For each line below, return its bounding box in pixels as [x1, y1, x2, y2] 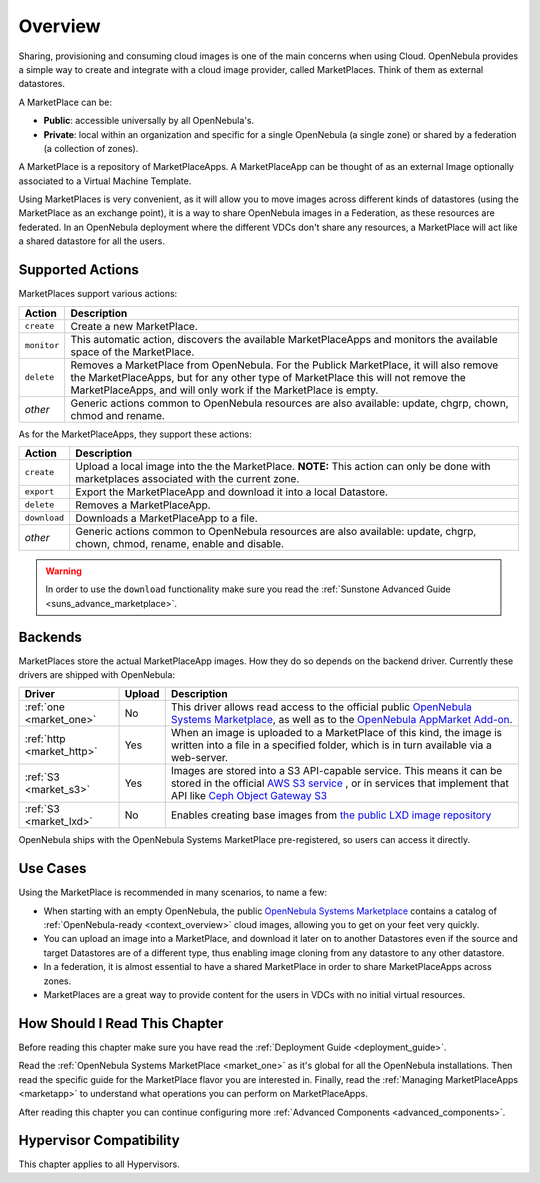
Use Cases [18, 860, 87, 877]
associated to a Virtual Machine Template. [18, 175, 192, 187]
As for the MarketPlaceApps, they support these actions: [18, 428, 252, 440]
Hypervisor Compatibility [18, 1132, 180, 1149]
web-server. [170, 751, 229, 765]
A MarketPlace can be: [18, 96, 112, 108]
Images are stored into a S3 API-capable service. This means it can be [170, 764, 503, 778]
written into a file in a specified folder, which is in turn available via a [170, 738, 492, 752]
